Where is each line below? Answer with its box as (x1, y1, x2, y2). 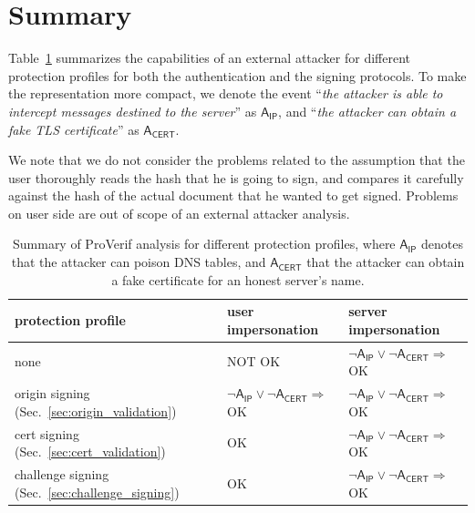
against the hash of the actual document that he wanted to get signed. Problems (8, 186, 459, 205)
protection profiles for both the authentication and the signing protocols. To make (8, 66, 467, 85)
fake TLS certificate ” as (8, 119, 139, 139)
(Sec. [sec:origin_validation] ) (15, 401, 177, 420)
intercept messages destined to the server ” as (8, 101, 257, 120)
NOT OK (227, 352, 281, 371)
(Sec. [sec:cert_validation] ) (15, 442, 166, 461)
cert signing (15, 424, 79, 443)
